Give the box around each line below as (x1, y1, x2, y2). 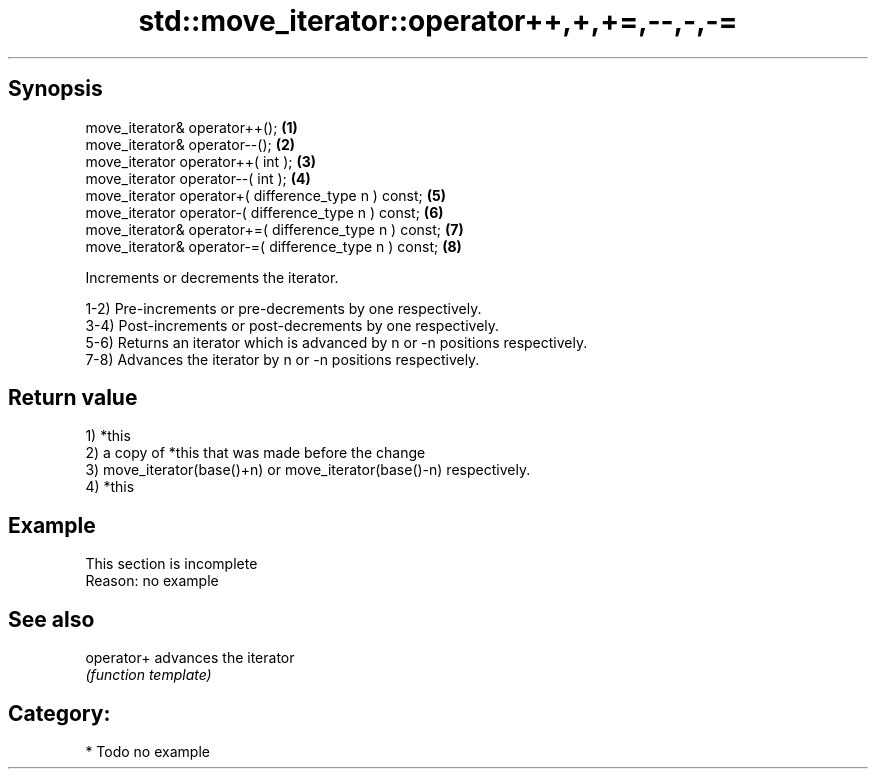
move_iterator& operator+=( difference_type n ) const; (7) (85, 220, 464, 238)
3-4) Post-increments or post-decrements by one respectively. (85, 316, 500, 334)
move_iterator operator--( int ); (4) (85, 169, 311, 187)
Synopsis (8, 76, 103, 102)
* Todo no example (85, 742, 210, 760)
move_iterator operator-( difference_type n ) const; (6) (85, 203, 444, 221)
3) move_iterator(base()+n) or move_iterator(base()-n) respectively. (85, 461, 531, 479)
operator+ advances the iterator (85, 649, 295, 667)
